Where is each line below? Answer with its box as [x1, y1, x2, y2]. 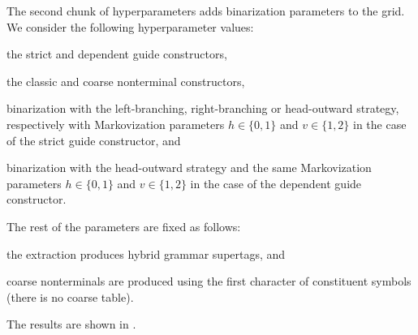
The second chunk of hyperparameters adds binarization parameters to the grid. [6, 2, 405, 19]
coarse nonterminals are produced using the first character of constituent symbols [6, 273, 412, 290]
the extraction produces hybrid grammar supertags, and [6, 245, 286, 262]
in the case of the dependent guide [190, 174, 362, 191]
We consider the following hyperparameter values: [6, 18, 254, 35]
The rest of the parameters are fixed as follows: [6, 217, 241, 234]
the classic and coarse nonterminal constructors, [6, 72, 245, 89]
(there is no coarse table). [6, 288, 134, 305]
